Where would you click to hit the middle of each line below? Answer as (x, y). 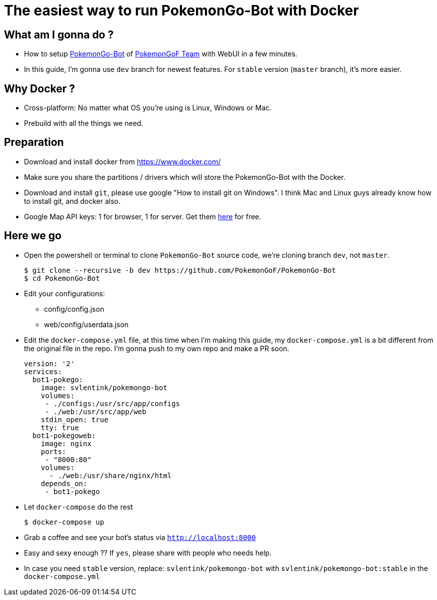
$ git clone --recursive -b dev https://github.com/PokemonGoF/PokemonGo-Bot (180, 270)
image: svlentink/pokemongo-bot (104, 387)
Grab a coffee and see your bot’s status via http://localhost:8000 (140, 537)
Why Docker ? (40, 88)
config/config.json (74, 309)
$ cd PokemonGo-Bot (62, 278)
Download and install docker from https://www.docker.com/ (122, 161)
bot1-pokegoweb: (64, 435)
